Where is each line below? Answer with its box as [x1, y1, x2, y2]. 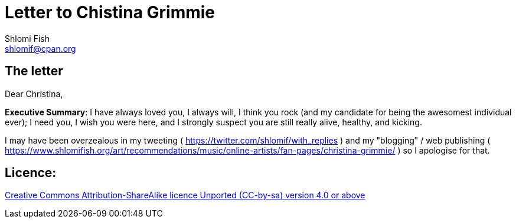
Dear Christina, [5, 88, 63, 99]
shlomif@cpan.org [5, 43, 76, 54]
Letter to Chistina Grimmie [5, 2, 215, 22]
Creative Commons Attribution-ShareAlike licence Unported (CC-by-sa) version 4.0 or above [5, 190, 365, 201]
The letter [5, 64, 63, 79]
